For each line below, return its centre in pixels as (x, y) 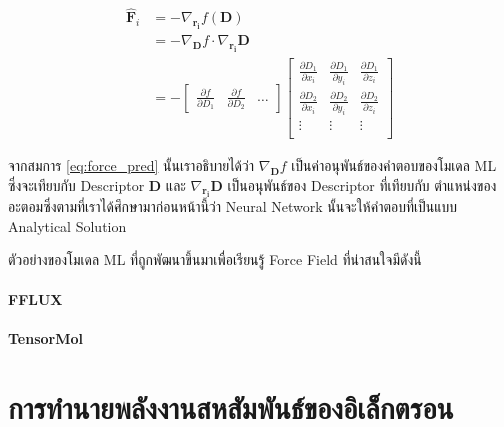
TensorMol (46, 337)
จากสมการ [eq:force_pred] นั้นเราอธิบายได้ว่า (131, 164)
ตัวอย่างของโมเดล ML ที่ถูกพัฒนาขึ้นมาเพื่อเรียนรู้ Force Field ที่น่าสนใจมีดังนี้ (215, 259)
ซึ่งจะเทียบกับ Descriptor (76, 184)
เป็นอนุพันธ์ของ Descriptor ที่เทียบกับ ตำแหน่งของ (362, 184)
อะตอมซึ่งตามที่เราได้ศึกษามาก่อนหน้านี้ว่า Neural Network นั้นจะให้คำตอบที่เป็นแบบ (233, 206)
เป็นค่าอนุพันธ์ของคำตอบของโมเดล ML (394, 164)
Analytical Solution (67, 225)
